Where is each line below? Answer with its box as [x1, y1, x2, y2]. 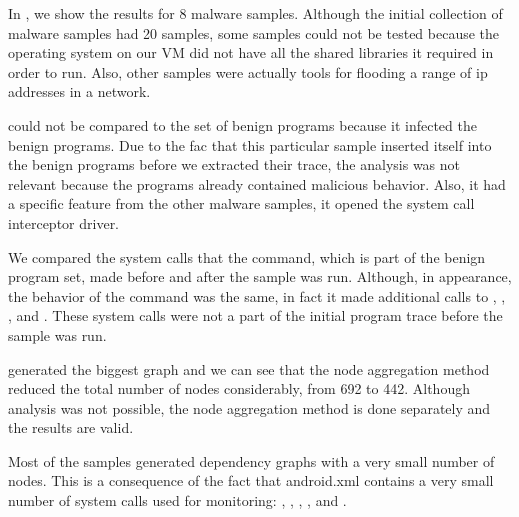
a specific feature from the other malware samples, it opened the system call [8, 193, 475, 214]
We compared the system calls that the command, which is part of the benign [8, 246, 486, 267]
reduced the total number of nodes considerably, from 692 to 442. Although [8, 378, 470, 399]
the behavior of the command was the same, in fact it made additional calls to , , [8, 285, 506, 306]
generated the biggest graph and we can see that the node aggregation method [8, 358, 490, 379]
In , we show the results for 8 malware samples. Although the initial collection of [8, 3, 503, 23]
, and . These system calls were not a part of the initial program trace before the [8, 305, 503, 326]
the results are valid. [8, 417, 134, 438]
